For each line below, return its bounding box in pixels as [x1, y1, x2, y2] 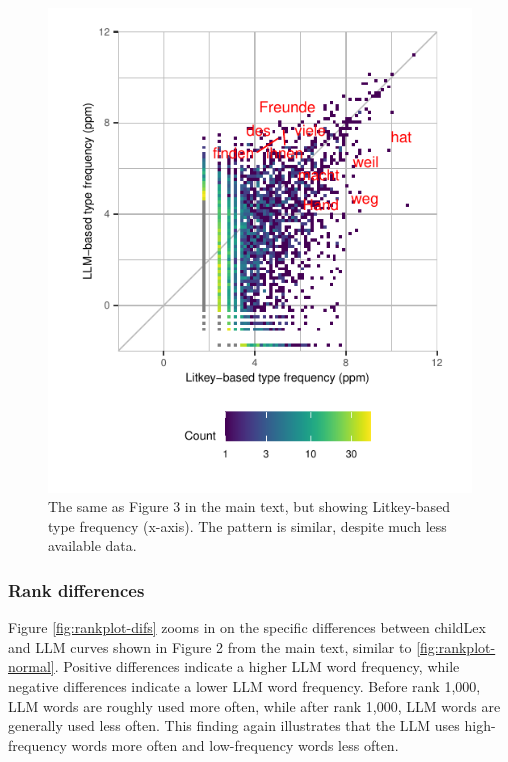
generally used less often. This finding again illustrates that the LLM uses [8, 715, 460, 736]
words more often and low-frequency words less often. [71, 734, 399, 755]
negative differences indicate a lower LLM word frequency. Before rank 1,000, [8, 675, 481, 696]
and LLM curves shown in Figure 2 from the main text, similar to [8, 636, 412, 657]
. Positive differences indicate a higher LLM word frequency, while [54, 656, 460, 677]
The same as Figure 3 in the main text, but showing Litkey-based [48, 496, 451, 517]
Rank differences [8, 577, 145, 602]
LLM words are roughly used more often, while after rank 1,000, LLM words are [8, 695, 501, 716]
